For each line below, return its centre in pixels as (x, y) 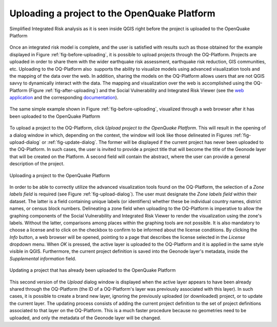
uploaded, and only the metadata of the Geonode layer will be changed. (85, 318)
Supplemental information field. (43, 258)
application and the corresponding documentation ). (64, 98)
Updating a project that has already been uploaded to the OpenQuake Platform (93, 270)
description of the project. (37, 164)
